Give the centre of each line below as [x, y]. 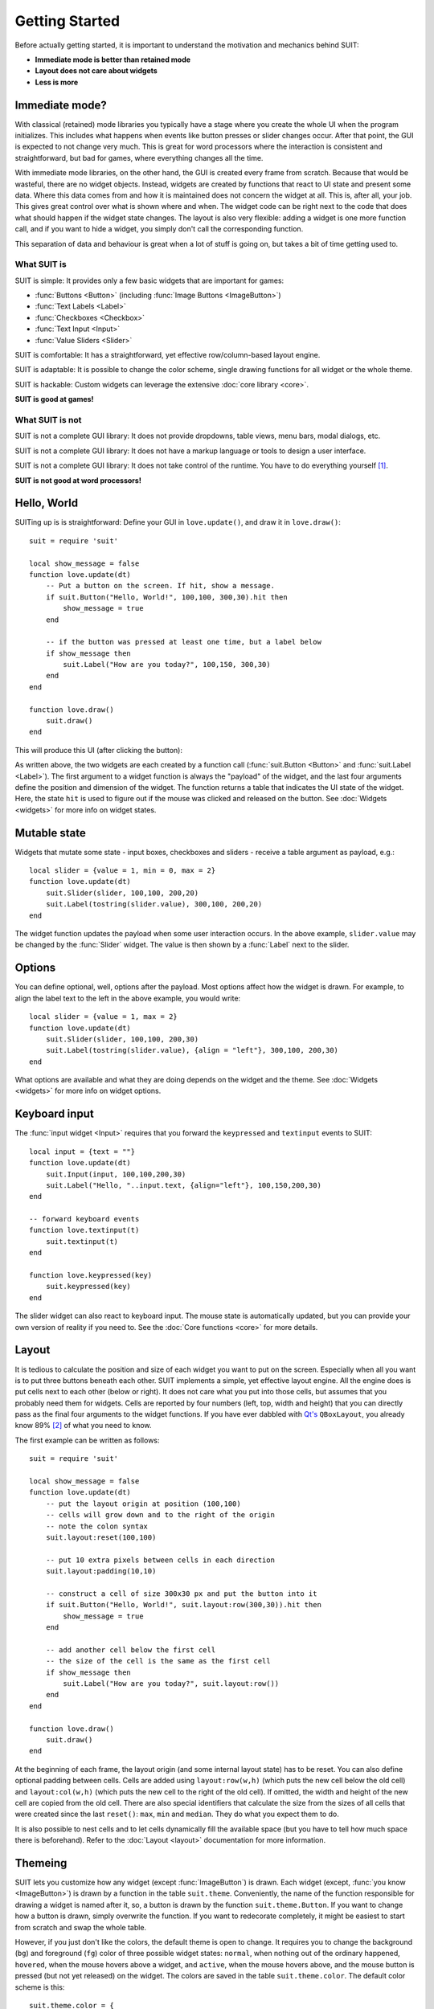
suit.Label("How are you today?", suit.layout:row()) [171, 1684]
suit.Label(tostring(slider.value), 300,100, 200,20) [154, 904]
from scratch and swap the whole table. [81, 1927]
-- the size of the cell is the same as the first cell [158, 1661]
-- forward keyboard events [84, 1219]
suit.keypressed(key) [88, 1287]
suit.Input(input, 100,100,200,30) [116, 1174]
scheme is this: [40, 1987]
